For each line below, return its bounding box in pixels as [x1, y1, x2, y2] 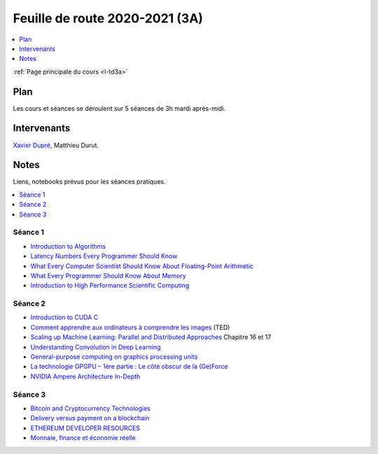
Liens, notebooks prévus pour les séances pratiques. [13, 177, 166, 186]
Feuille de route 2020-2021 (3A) [13, 11, 203, 26]
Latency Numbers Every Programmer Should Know [30, 252, 178, 261]
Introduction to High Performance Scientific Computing [30, 281, 190, 290]
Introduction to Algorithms [30, 242, 106, 250]
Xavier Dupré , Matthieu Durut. [13, 141, 99, 149]
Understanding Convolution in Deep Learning [30, 343, 161, 351]
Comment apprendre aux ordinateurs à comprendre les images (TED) [30, 323, 230, 331]
